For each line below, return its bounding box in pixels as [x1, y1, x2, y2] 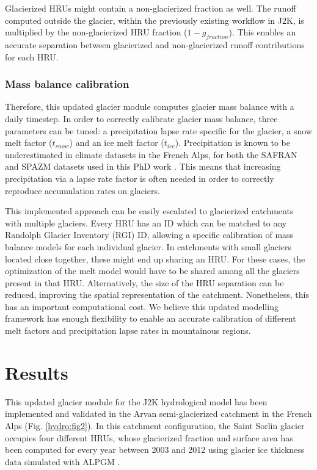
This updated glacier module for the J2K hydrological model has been [5, 395, 268, 408]
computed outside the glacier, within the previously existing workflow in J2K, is [5, 13, 304, 26]
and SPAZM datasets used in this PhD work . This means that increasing [5, 160, 281, 173]
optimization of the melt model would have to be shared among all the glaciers [5, 264, 300, 277]
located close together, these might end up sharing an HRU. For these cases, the [5, 252, 305, 265]
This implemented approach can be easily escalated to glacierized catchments [5, 204, 294, 217]
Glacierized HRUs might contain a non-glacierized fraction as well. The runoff [5, 2, 296, 14]
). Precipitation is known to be [175, 136, 290, 149]
